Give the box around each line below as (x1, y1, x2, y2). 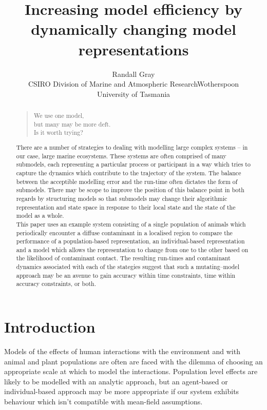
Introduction (4, 316, 96, 337)
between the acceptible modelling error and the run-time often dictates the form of (16, 177, 238, 186)
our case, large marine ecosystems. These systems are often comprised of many (16, 151, 226, 160)
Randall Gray (112, 68, 155, 79)
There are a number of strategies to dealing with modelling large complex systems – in (16, 142, 248, 151)
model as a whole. (16, 211, 64, 220)
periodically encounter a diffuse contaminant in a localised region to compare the (16, 228, 233, 237)
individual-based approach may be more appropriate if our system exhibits (4, 386, 239, 397)
